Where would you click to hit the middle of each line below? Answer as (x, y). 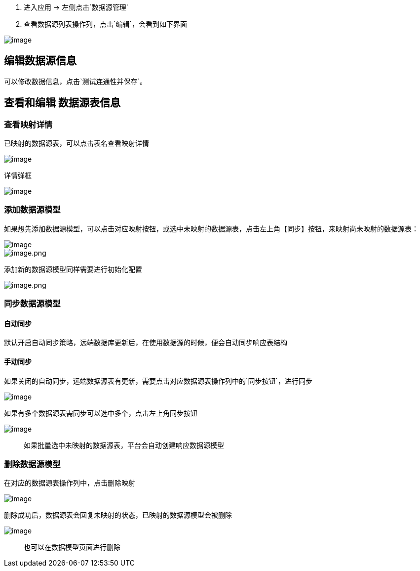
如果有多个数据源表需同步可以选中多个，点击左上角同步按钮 (101, 413)
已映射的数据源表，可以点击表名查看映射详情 (76, 143)
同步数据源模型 (32, 304)
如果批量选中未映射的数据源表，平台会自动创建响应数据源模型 (124, 445)
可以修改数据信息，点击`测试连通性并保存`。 (76, 81)
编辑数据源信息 (40, 61)
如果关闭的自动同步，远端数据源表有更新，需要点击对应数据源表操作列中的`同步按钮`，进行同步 (158, 381)
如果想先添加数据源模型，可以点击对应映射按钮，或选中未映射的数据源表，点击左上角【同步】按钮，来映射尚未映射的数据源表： (211, 228)
